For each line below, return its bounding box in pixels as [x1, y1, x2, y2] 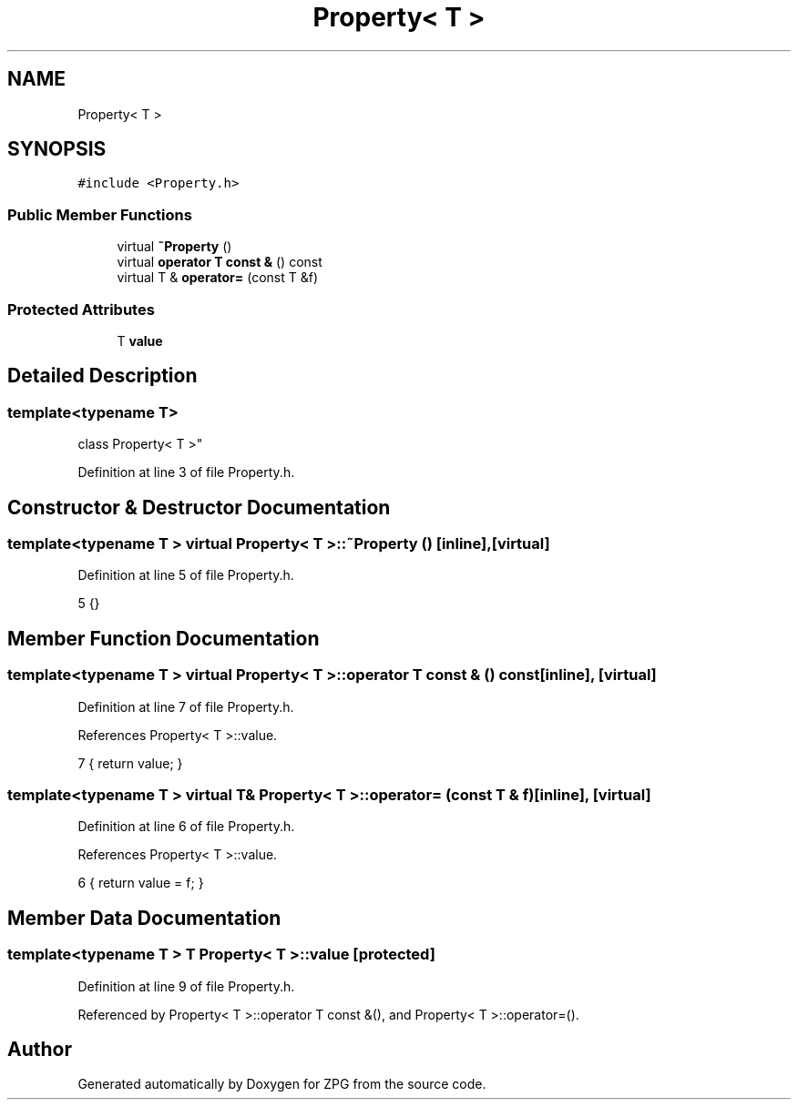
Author [7, 1037, 72, 1061]
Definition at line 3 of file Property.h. [77, 464, 295, 481]
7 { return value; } [77, 755, 183, 771]
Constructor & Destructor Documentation [7, 495, 391, 519]
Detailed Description [7, 364, 198, 388]
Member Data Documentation [7, 906, 281, 929]
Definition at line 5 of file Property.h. [77, 567, 294, 584]
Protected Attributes [7, 300, 155, 319]
